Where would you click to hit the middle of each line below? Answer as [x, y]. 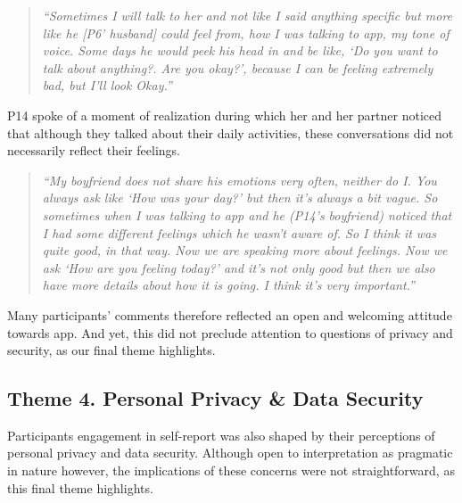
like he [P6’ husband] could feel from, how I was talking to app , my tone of [246, 33]
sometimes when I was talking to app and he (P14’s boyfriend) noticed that [247, 214]
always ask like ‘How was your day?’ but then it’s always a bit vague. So [240, 198]
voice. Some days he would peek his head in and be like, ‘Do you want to [240, 50]
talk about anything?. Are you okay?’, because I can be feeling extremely [238, 67]
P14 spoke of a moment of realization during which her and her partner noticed [225, 115]
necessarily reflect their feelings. [94, 150]
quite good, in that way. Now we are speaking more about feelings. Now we [245, 250]
